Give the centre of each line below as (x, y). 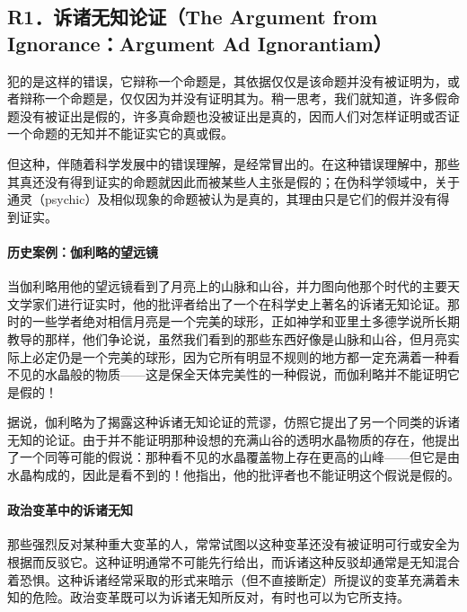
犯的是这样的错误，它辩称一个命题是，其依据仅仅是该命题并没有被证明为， (227, 80)
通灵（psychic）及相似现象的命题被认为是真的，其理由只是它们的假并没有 (222, 199)
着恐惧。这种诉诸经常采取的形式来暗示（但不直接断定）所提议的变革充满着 (227, 579)
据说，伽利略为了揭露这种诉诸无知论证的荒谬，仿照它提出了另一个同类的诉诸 (233, 422)
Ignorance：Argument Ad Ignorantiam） (200, 43)
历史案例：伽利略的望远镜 (83, 251)
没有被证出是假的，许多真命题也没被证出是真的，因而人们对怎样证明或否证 (239, 115)
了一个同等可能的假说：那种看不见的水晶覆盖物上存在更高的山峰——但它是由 (233, 457)
